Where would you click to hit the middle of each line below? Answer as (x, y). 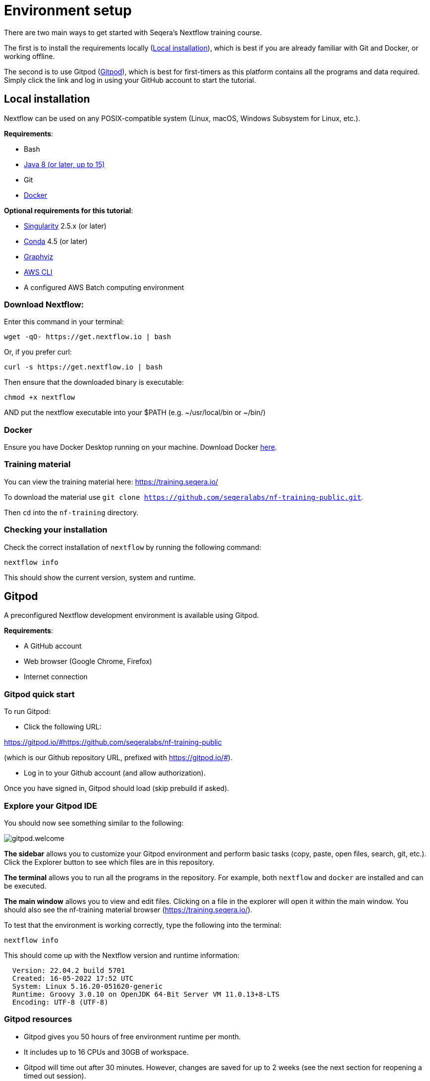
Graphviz (39, 256)
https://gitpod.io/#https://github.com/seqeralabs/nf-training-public (113, 742)
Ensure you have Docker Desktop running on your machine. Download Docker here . (140, 447)
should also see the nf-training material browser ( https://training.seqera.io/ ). (128, 909)
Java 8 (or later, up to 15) (64, 164)
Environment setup (68, 10)
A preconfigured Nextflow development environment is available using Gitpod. (132, 615)
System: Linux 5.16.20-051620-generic (87, 986)
